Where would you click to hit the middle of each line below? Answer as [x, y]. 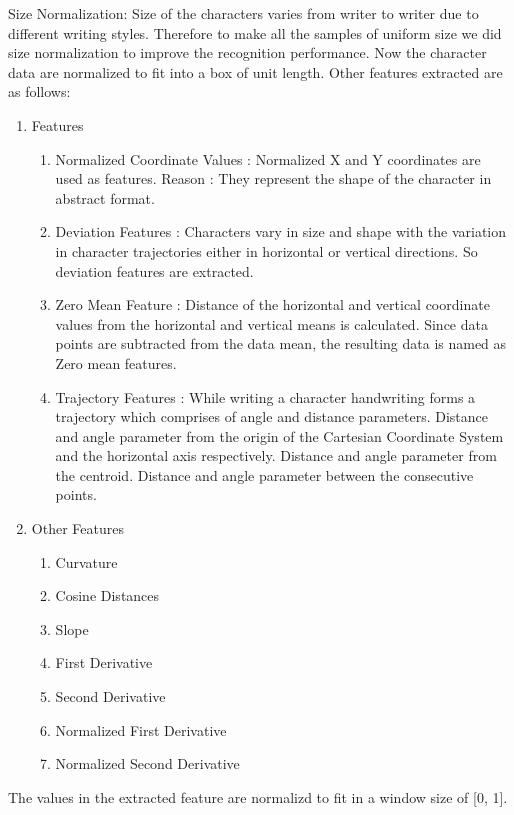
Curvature [86, 561]
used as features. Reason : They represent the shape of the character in [273, 178]
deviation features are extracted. [154, 270]
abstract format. [105, 197]
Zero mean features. [116, 362]
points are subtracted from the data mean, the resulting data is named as [281, 343]
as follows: [39, 91]
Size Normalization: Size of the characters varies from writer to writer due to [243, 13]
